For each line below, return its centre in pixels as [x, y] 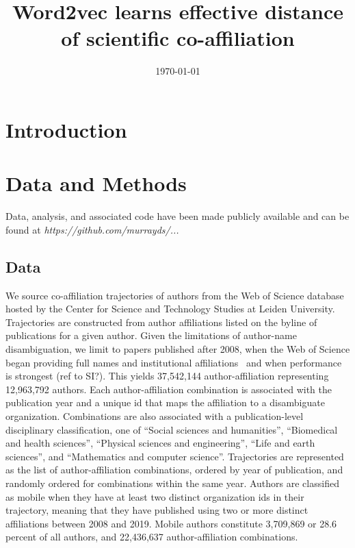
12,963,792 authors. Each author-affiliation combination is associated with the [169, 389]
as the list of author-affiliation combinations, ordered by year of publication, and [174, 470]
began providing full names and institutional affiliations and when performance [174, 362]
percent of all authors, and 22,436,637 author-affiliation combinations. [152, 537]
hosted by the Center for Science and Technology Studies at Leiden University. [170, 309]
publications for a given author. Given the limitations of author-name [151, 335]
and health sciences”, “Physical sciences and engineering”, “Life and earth [160, 443]
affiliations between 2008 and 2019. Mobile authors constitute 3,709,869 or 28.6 [171, 523]
